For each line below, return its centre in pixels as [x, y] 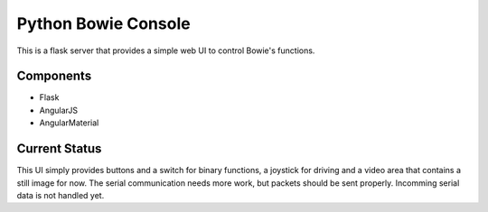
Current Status [59, 149]
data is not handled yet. [61, 195]
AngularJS [59, 110]
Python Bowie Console [103, 23]
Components [54, 76]
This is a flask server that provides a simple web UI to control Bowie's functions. [166, 51]
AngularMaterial [69, 123]
